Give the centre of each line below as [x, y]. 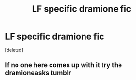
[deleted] [14, 50]
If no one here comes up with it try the [64, 65]
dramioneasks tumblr [38, 73]
